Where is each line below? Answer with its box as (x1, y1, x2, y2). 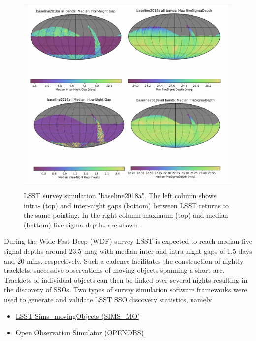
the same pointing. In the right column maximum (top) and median (24, 210, 228, 220)
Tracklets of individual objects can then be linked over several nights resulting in (4, 274, 248, 285)
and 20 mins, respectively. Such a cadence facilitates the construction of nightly (4, 255, 244, 265)
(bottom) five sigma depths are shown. (24, 219, 140, 229)
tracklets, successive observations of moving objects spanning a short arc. (4, 265, 224, 275)
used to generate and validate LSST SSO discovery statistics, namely (4, 294, 212, 304)
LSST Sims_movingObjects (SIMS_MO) (15, 310, 140, 321)
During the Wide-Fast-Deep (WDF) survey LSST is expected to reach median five (4, 236, 252, 246)
